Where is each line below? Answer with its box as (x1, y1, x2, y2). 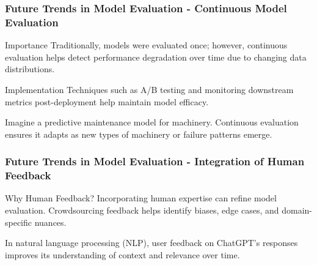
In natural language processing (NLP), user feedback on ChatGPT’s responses (5, 236, 298, 249)
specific (5, 215, 32, 228)
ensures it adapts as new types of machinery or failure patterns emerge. (5, 127, 272, 140)
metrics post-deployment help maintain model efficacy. (5, 95, 209, 108)
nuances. (34, 215, 67, 228)
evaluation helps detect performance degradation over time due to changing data (5, 50, 307, 63)
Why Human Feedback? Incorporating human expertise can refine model (5, 192, 277, 204)
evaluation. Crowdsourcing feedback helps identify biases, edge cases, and (5, 204, 279, 217)
